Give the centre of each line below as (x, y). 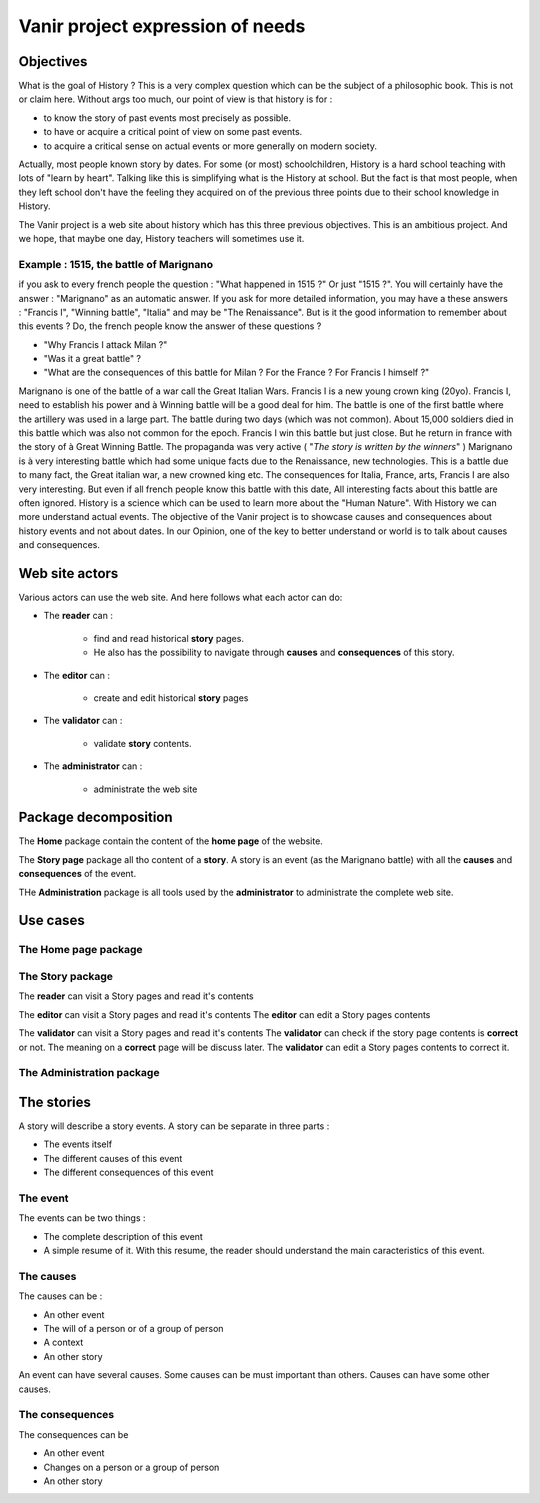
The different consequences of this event (128, 1172)
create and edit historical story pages (171, 698)
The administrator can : (93, 766)
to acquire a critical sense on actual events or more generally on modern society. (210, 146)
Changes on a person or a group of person (131, 1467)
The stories (55, 1101)
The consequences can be (73, 1434)
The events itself (78, 1144)
